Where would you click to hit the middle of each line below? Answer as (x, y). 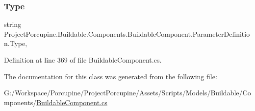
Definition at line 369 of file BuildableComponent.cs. (83, 60)
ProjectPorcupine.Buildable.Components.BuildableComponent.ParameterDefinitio (127, 33)
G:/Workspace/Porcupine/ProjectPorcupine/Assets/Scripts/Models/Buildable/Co (127, 93)
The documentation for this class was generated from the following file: (111, 76)
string (13, 24)
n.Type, (16, 43)
